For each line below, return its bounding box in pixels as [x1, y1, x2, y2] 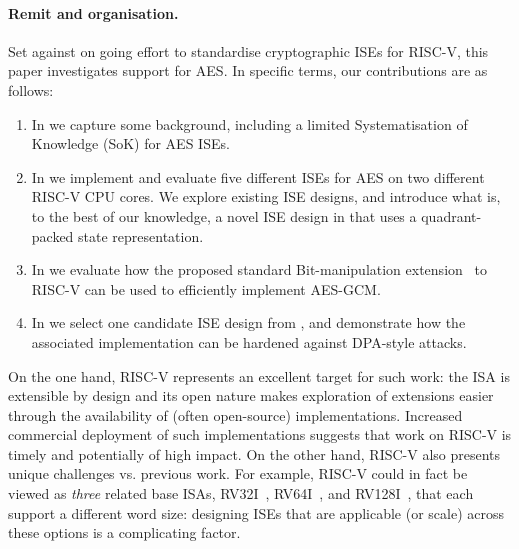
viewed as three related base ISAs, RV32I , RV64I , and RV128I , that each [8, 483, 474, 504]
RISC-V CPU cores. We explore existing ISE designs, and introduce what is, [31, 186, 501, 207]
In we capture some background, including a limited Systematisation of [31, 113, 468, 134]
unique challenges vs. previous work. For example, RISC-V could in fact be [8, 463, 468, 484]
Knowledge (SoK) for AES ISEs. [31, 133, 230, 154]
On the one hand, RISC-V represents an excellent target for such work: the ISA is [8, 365, 510, 386]
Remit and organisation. [8, 2, 179, 23]
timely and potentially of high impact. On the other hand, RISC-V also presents [8, 443, 501, 464]
